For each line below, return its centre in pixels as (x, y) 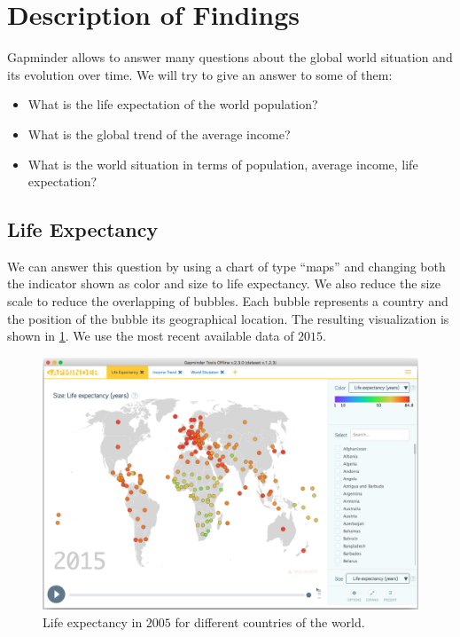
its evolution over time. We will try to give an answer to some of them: (200, 74)
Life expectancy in (93, 621)
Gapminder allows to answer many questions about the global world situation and (230, 57)
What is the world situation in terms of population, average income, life (223, 164)
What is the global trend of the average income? (159, 134)
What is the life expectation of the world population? (173, 104)
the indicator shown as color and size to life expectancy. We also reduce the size (224, 283)
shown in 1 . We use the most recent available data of (151, 336)
